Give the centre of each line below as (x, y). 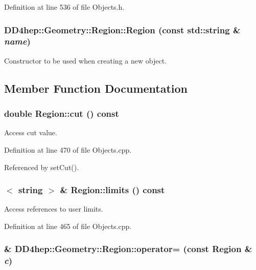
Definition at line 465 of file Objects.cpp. (68, 226)
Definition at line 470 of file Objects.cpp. (68, 149)
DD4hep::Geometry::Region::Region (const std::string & (122, 29)
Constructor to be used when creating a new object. (85, 60)
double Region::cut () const (62, 113)
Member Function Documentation (96, 88)
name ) (17, 41)
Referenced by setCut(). (42, 167)
